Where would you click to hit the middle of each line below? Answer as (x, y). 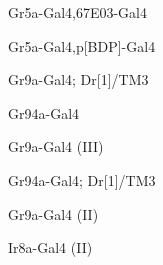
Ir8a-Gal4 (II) (50, 247)
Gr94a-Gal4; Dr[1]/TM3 (82, 179)
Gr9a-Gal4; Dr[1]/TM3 (78, 79)
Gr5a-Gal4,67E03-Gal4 (77, 12)
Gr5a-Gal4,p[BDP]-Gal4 (82, 45)
